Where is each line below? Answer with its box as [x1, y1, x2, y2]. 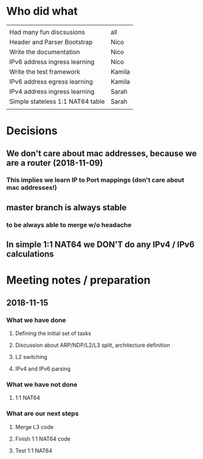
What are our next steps [6, 410, 79, 418]
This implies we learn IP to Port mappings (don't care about [6, 176, 184, 184]
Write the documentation [9, 48, 80, 56]
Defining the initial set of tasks [15, 330, 91, 337]
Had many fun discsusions [9, 27, 85, 36]
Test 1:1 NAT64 [15, 447, 53, 454]
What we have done [6, 316, 66, 324]
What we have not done [6, 380, 78, 388]
